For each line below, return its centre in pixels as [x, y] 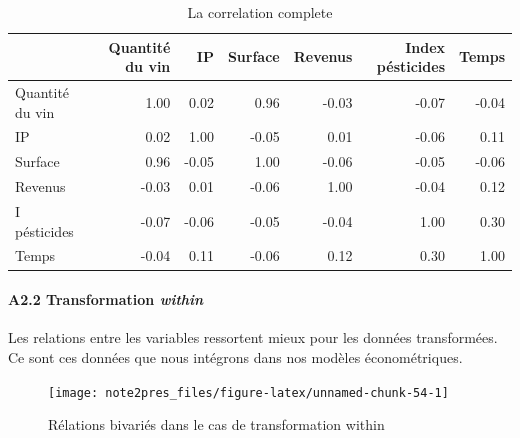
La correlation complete [260, 12]
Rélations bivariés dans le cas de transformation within [216, 424]
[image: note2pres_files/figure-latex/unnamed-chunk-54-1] [248, 392]
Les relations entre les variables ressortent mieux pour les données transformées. [253, 337]
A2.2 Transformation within [106, 299]
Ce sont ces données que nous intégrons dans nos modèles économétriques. [235, 356]
